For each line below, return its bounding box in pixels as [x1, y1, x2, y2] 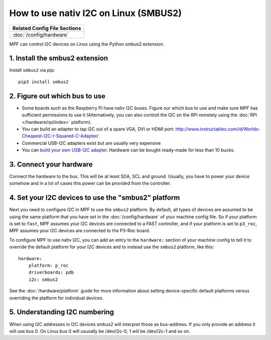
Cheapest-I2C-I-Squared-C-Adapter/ [22, 133, 99, 139]
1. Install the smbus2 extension [9, 54, 108, 63]
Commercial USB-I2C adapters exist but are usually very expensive [22, 140, 161, 146]
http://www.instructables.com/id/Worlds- [175, 126, 260, 132]
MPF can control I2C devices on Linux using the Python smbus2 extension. [9, 41, 165, 47]
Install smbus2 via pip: [9, 67, 55, 73]
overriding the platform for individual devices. [9, 295, 104, 301]
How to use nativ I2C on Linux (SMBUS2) [9, 8, 182, 19]
